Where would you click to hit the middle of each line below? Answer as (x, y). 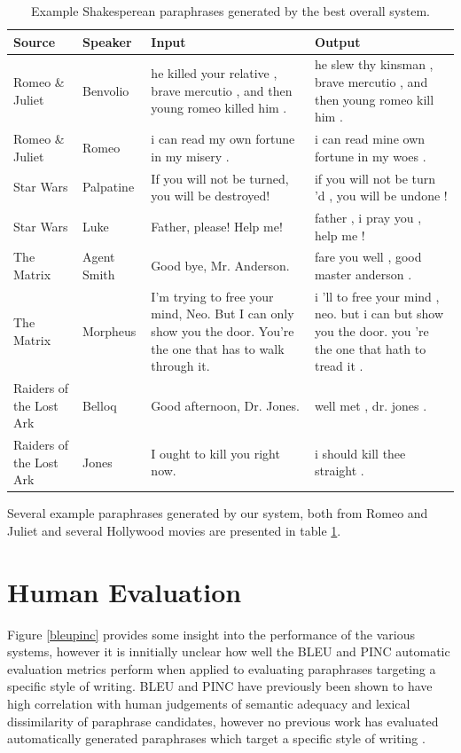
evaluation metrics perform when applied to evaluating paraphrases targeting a (222, 668)
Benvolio (105, 90)
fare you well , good (368, 257)
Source (35, 41)
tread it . (339, 366)
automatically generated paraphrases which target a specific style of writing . (216, 738)
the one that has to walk (218, 348)
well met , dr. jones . (371, 405)
